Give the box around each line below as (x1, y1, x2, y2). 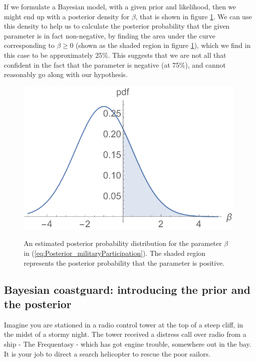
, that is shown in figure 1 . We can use (135, 11, 252, 21)
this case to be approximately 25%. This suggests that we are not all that (4, 49, 226, 60)
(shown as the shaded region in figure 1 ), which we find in (75, 40, 251, 50)
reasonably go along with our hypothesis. (4, 69, 128, 80)
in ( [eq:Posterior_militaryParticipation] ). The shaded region (24, 247, 206, 258)
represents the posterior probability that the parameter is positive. (24, 257, 225, 268)
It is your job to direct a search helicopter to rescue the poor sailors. (4, 348, 211, 359)
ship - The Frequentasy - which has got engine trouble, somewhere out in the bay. (4, 338, 252, 349)
